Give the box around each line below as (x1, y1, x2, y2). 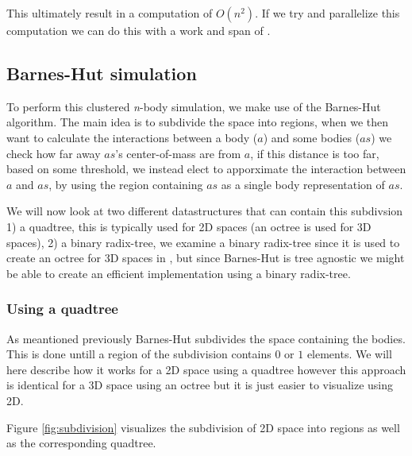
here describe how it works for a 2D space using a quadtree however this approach (6, 361, 406, 377)
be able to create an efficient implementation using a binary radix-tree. (6, 265, 351, 281)
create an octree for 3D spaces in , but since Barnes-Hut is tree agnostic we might (6, 249, 405, 266)
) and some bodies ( (263, 129, 360, 145)
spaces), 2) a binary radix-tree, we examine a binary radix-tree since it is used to (6, 234, 400, 250)
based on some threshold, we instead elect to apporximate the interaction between (6, 160, 406, 177)
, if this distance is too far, (250, 145, 379, 161)
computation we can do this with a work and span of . (6, 22, 271, 38)
